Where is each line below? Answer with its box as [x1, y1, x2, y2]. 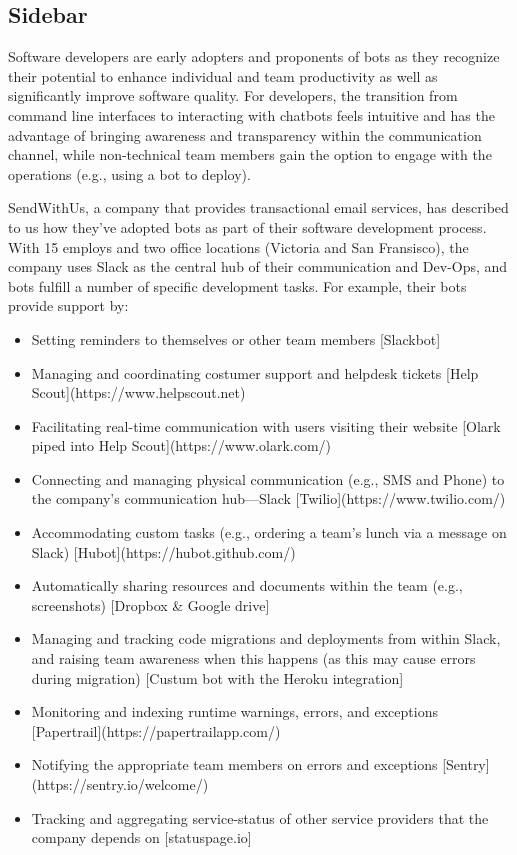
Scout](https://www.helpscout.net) [31, 382, 246, 403]
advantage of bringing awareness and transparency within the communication [8, 124, 482, 145]
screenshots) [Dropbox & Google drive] [31, 594, 270, 615]
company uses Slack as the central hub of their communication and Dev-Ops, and [8, 256, 508, 277]
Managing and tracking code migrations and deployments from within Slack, [31, 628, 501, 649]
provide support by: [8, 295, 129, 316]
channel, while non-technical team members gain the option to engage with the [8, 144, 492, 165]
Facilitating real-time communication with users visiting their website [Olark [31, 415, 501, 436]
